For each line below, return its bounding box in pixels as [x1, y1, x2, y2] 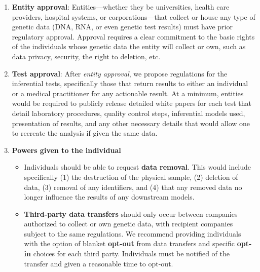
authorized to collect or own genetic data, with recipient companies [24, 218, 233, 229]
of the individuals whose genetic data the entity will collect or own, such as [12, 41, 246, 52]
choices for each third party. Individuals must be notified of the [33, 248, 230, 259]
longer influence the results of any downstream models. [24, 191, 195, 202]
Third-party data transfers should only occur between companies [24, 208, 238, 219]
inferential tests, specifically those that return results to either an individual [12, 78, 248, 89]
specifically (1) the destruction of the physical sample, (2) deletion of [24, 171, 238, 182]
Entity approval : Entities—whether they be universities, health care [12, 2, 230, 12]
